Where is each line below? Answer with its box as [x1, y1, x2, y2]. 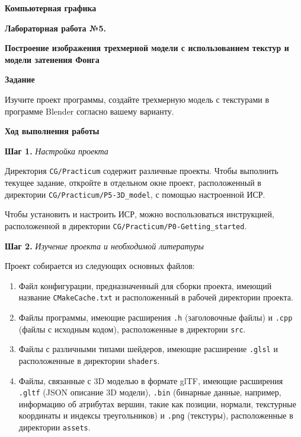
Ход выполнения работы [5, 125, 100, 137]
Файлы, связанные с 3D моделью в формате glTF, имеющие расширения [18, 374, 283, 387]
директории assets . [18, 421, 91, 433]
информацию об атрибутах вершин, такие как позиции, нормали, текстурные [18, 397, 296, 410]
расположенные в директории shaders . [18, 354, 160, 366]
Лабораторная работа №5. [5, 21, 106, 34]
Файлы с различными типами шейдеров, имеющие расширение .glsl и [18, 343, 278, 355]
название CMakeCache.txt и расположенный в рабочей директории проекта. [18, 291, 293, 303]
